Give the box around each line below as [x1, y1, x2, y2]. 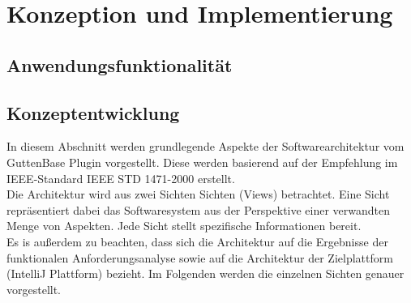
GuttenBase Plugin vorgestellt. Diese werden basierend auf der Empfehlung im [6, 153, 398, 170]
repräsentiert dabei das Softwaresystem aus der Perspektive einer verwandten [6, 201, 391, 218]
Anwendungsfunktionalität [6, 52, 233, 77]
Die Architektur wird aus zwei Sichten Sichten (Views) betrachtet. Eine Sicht [6, 186, 390, 203]
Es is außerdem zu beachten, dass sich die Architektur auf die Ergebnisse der [6, 233, 388, 250]
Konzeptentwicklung [6, 100, 180, 125]
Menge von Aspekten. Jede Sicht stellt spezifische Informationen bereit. [6, 217, 362, 234]
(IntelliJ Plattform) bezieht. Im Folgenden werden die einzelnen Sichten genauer [6, 265, 405, 282]
